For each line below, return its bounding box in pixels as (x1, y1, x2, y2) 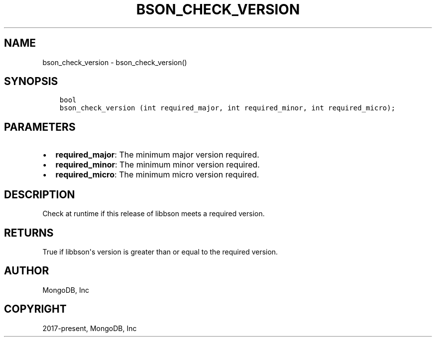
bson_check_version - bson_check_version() (42, 58, 187, 67)
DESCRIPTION (4, 188, 75, 201)
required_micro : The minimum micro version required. (55, 170, 259, 180)
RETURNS (4, 226, 54, 239)
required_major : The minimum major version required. (55, 150, 259, 160)
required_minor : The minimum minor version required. (55, 160, 260, 170)
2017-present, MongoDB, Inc (42, 324, 137, 333)
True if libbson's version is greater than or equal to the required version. (42, 247, 278, 256)
